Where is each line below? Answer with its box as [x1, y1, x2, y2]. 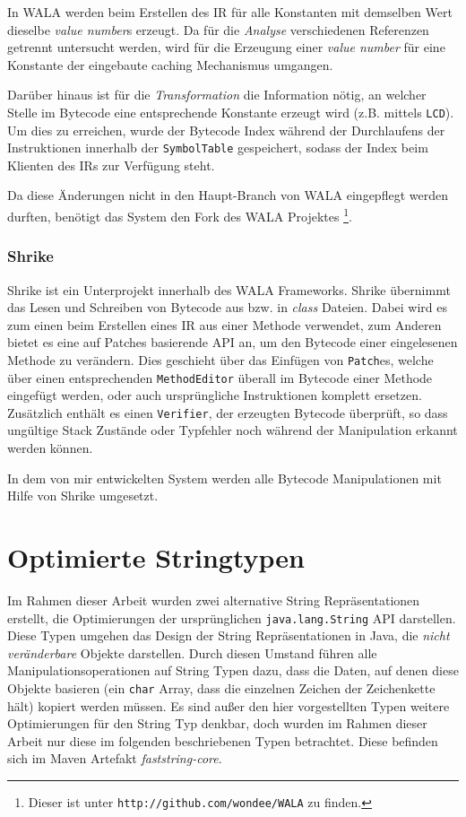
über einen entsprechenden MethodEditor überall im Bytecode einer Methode [7, 368, 433, 387]
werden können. [7, 439, 93, 457]
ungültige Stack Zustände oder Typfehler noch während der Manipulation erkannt [7, 421, 458, 439]
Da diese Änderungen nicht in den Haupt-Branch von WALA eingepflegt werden [7, 186, 448, 204]
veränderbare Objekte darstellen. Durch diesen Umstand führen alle [7, 643, 377, 662]
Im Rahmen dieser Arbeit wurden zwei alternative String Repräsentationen [7, 590, 420, 609]
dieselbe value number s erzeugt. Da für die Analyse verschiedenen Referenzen [7, 20, 429, 39]
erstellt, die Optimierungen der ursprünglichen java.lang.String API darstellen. [7, 608, 456, 627]
